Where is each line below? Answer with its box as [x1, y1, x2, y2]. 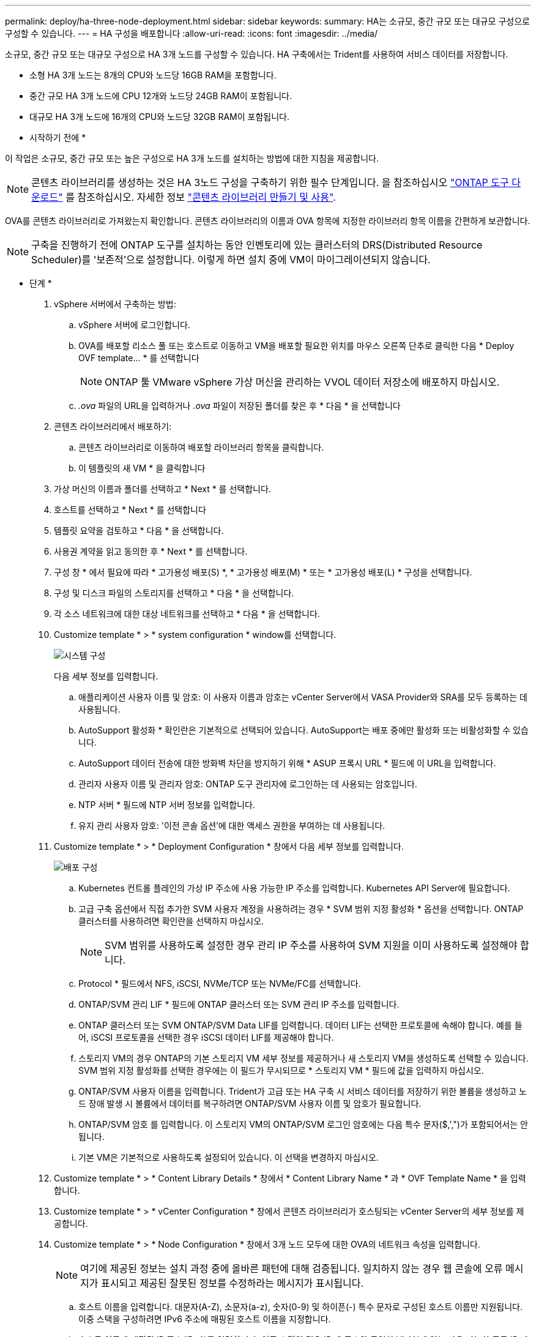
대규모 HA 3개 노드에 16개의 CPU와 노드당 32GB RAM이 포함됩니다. [29, 111, 289, 122]
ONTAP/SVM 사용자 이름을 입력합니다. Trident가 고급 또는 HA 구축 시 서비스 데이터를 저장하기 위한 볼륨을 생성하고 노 [78, 1086, 527, 1096]
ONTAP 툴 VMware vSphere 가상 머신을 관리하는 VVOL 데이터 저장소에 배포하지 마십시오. [105, 376, 500, 388]
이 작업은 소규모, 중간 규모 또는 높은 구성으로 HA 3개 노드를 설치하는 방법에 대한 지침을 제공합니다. [5, 153, 379, 163]
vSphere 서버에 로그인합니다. [78, 320, 190, 330]
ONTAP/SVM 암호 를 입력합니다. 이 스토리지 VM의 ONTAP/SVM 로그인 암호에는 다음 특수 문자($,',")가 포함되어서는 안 [78, 1119, 528, 1129]
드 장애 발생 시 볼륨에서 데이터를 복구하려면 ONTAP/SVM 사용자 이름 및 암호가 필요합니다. [78, 1098, 422, 1109]
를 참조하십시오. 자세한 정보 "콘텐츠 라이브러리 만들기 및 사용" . [65, 191, 336, 203]
